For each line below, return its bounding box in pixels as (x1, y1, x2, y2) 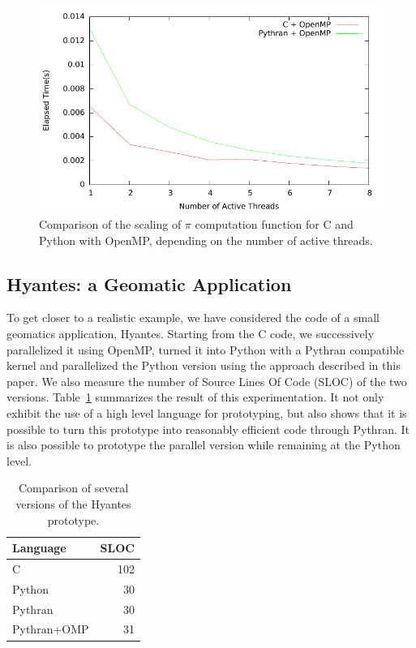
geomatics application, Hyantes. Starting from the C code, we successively (6, 324, 375, 341)
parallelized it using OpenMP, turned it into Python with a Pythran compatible (6, 341, 405, 358)
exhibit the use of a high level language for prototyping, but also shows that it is (6, 404, 407, 421)
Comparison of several (18, 479, 129, 496)
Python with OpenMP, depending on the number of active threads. (39, 231, 373, 248)
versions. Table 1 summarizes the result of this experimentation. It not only (6, 388, 384, 406)
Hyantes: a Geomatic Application (6, 271, 292, 296)
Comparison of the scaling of (39, 215, 182, 232)
